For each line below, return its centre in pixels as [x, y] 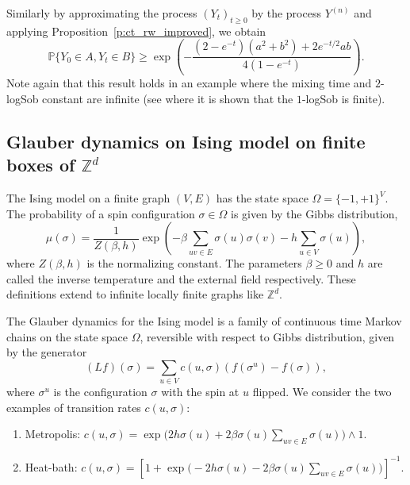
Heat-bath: [51, 466]
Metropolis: [53, 434]
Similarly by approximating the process [102, 13]
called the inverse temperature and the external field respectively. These [181, 278]
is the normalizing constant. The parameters [194, 263]
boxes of [41, 165]
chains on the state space [67, 336]
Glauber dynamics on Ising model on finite [186, 141]
